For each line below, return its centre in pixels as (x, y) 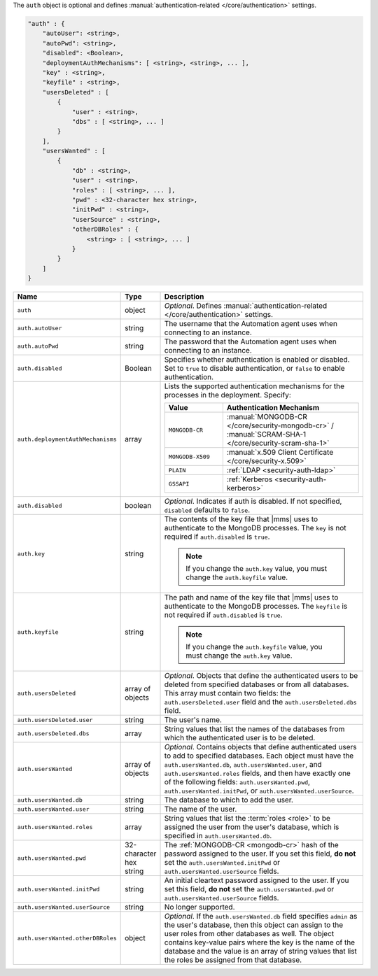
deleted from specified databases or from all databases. (257, 684)
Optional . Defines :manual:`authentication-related (246, 306)
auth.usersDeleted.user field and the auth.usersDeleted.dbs (260, 702)
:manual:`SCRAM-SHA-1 (266, 434)
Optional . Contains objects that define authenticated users (260, 747)
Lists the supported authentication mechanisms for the (254, 386)
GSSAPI (179, 484)
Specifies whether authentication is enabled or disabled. (257, 360)
